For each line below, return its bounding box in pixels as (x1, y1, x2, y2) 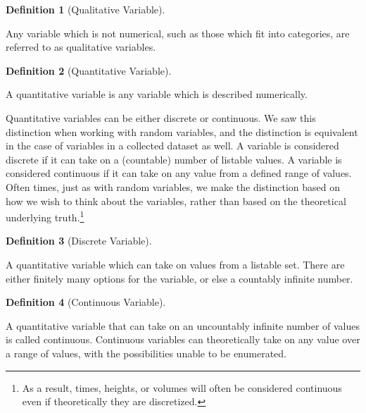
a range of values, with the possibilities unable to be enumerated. (6, 345, 286, 360)
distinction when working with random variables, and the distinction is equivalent (6, 124, 358, 139)
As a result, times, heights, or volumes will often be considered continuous (22, 380, 342, 395)
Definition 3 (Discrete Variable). (6, 233, 152, 248)
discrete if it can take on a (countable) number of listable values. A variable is (6, 152, 342, 166)
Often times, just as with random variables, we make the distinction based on (6, 179, 340, 194)
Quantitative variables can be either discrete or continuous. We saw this (6, 110, 316, 125)
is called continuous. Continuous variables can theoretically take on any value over (6, 332, 360, 347)
